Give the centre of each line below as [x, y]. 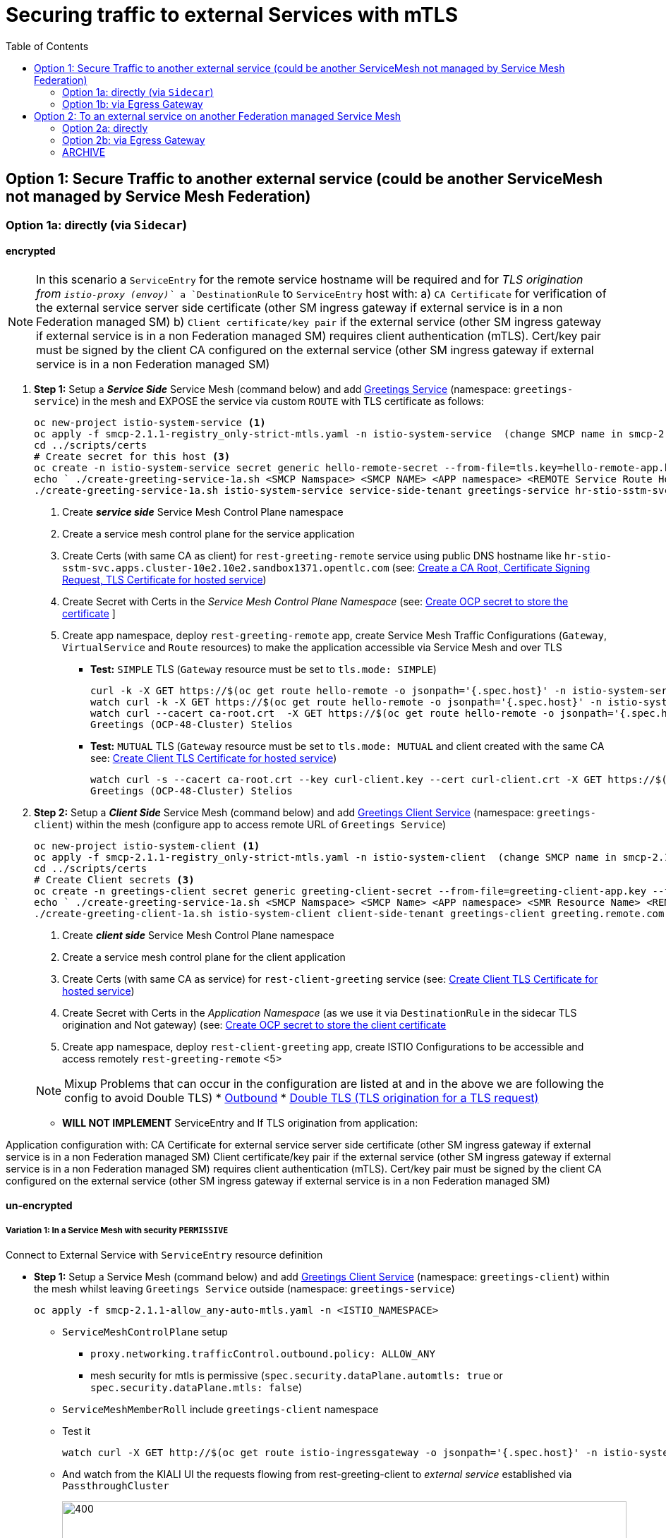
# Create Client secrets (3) [114, 879]
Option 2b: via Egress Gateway [134, 140]
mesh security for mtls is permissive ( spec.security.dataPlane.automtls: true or [297, 1376]
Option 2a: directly [105, 128]
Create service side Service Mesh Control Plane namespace [203, 511]
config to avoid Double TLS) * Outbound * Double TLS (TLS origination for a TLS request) [302, 1097]
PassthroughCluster [116, 1486]
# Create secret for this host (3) [132, 456]
